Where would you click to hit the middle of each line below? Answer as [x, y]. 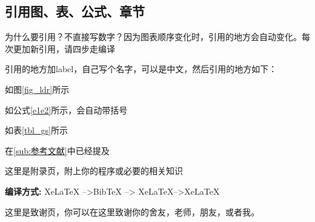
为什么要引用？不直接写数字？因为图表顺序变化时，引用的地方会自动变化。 [153, 37]
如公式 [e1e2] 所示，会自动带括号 [66, 109]
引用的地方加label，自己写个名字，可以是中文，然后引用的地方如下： [141, 69]
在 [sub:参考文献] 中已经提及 [57, 150]
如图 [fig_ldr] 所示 [37, 89]
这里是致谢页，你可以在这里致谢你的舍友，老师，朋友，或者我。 [132, 211]
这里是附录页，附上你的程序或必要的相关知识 [94, 171]
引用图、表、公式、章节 [75, 11]
